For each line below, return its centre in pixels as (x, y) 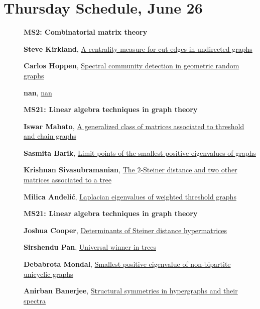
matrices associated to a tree (68, 180)
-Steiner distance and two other (189, 170)
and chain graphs (50, 136)
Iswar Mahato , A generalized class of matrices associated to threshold (134, 126)
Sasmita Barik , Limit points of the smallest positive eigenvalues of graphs (140, 152)
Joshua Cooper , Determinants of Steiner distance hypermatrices (125, 230)
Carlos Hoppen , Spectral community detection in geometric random (132, 66)
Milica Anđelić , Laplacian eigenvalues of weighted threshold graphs (130, 196)
